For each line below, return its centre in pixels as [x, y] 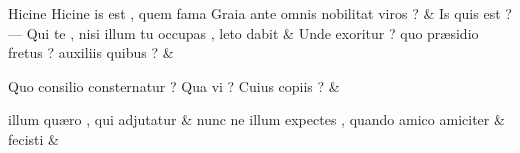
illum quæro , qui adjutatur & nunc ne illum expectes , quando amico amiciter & [256, 119]
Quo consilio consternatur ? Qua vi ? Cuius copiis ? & [174, 85]
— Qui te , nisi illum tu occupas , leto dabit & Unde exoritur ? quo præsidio [243, 32]
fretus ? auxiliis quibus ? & [91, 52]
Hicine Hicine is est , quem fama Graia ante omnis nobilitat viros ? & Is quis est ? [260, 13]
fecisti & [34, 138]
